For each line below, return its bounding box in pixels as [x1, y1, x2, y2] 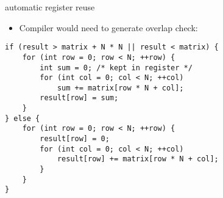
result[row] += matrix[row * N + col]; [57, 155, 219, 164]
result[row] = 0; [40, 134, 110, 144]
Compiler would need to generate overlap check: [19, 21, 198, 34]
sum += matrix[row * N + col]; [57, 83, 184, 92]
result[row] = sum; [40, 94, 119, 103]
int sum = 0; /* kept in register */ [40, 63, 193, 72]
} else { [5, 114, 40, 123]
